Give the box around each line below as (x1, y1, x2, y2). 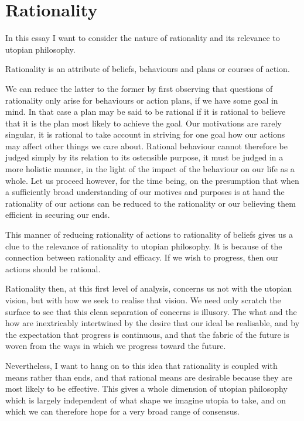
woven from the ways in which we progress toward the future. (5, 340, 226, 352)
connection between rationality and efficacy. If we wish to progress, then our (5, 251, 279, 263)
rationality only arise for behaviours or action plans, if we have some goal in (5, 94, 278, 106)
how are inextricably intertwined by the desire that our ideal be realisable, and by (5, 317, 300, 329)
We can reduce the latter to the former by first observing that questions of (5, 82, 273, 94)
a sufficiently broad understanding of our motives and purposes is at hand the (5, 186, 285, 198)
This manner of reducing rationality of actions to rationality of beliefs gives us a (5, 228, 293, 241)
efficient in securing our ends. (5, 208, 110, 221)
